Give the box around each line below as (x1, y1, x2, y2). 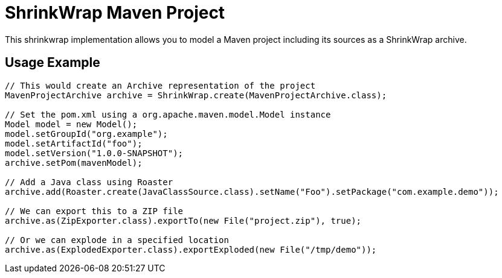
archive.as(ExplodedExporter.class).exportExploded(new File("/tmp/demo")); (5, 244, 377, 254)
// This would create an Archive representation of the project (5, 80, 316, 90)
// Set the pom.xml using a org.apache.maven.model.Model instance (5, 109, 331, 119)
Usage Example (5, 55, 100, 71)
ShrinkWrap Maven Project (5, 2, 225, 23)
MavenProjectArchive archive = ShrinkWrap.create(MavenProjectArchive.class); (5, 90, 387, 100)
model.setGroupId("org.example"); (5, 128, 168, 139)
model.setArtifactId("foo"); (5, 138, 143, 148)
